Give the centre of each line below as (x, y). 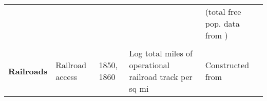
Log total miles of (161, 53)
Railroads (28, 71)
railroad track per (161, 77)
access (66, 77)
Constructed (227, 65)
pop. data (222, 23)
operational (149, 65)
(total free (223, 12)
